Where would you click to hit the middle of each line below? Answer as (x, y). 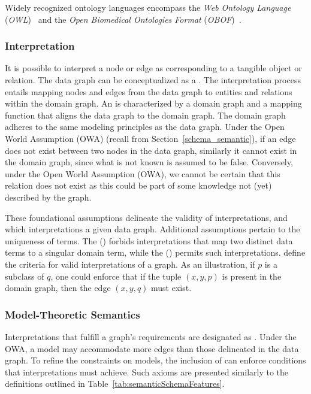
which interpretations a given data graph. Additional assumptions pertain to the (153, 229)
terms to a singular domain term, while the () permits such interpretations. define (155, 252)
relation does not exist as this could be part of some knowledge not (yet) (138, 185)
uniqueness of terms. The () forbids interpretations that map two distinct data (149, 240)
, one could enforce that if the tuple (116, 276)
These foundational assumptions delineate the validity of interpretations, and (146, 217)
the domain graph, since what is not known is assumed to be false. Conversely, (149, 162)
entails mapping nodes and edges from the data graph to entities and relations (149, 91)
